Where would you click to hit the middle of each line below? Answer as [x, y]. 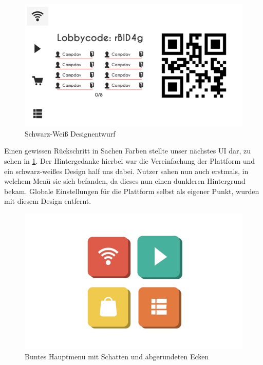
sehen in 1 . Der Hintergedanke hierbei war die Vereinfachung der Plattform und [130, 161]
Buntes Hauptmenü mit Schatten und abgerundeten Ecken [117, 356]
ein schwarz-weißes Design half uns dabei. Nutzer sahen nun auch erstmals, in [126, 171]
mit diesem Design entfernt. [48, 201]
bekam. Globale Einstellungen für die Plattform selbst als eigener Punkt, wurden [132, 191]
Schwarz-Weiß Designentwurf [70, 133]
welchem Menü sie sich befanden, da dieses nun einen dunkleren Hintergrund [125, 181]
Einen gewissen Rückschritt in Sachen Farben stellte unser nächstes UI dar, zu [127, 151]
